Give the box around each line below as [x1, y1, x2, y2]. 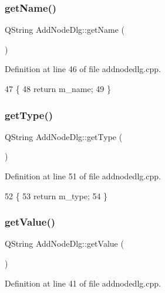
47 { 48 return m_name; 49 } [5, 83, 111, 94]
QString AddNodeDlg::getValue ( [5, 237, 124, 250]
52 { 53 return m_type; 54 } [5, 189, 108, 202]
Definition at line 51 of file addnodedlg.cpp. [5, 170, 161, 182]
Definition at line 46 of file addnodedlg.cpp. [5, 63, 161, 75]
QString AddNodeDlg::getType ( [5, 130, 123, 142]
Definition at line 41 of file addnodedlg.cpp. [5, 277, 161, 289]
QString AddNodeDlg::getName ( [5, 23, 125, 36]
